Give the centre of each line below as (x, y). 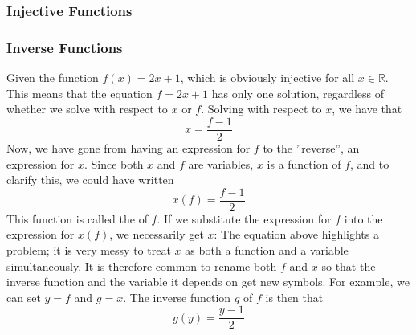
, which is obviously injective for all (267, 78)
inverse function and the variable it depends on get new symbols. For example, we (208, 282)
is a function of (304, 163)
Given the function (53, 78)
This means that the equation (80, 93)
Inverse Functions (65, 47)
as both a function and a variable (267, 249)
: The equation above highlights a (296, 234)
